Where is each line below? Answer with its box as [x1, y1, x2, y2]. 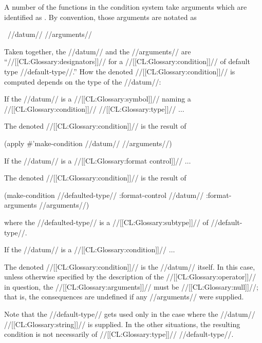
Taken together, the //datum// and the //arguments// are [4, 46, 191, 56]
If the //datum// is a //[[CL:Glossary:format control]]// [4, 155, 183, 166]
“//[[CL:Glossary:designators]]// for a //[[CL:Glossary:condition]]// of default [4, 56, 250, 67]
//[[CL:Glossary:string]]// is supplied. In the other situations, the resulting [4, 318, 240, 329]
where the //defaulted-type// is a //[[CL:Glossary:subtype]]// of [4, 216, 209, 227]
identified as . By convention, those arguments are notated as [4, 11, 197, 22]
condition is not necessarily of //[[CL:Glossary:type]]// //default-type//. [4, 329, 234, 339]
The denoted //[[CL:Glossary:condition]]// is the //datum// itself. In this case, [4, 261, 255, 272]
